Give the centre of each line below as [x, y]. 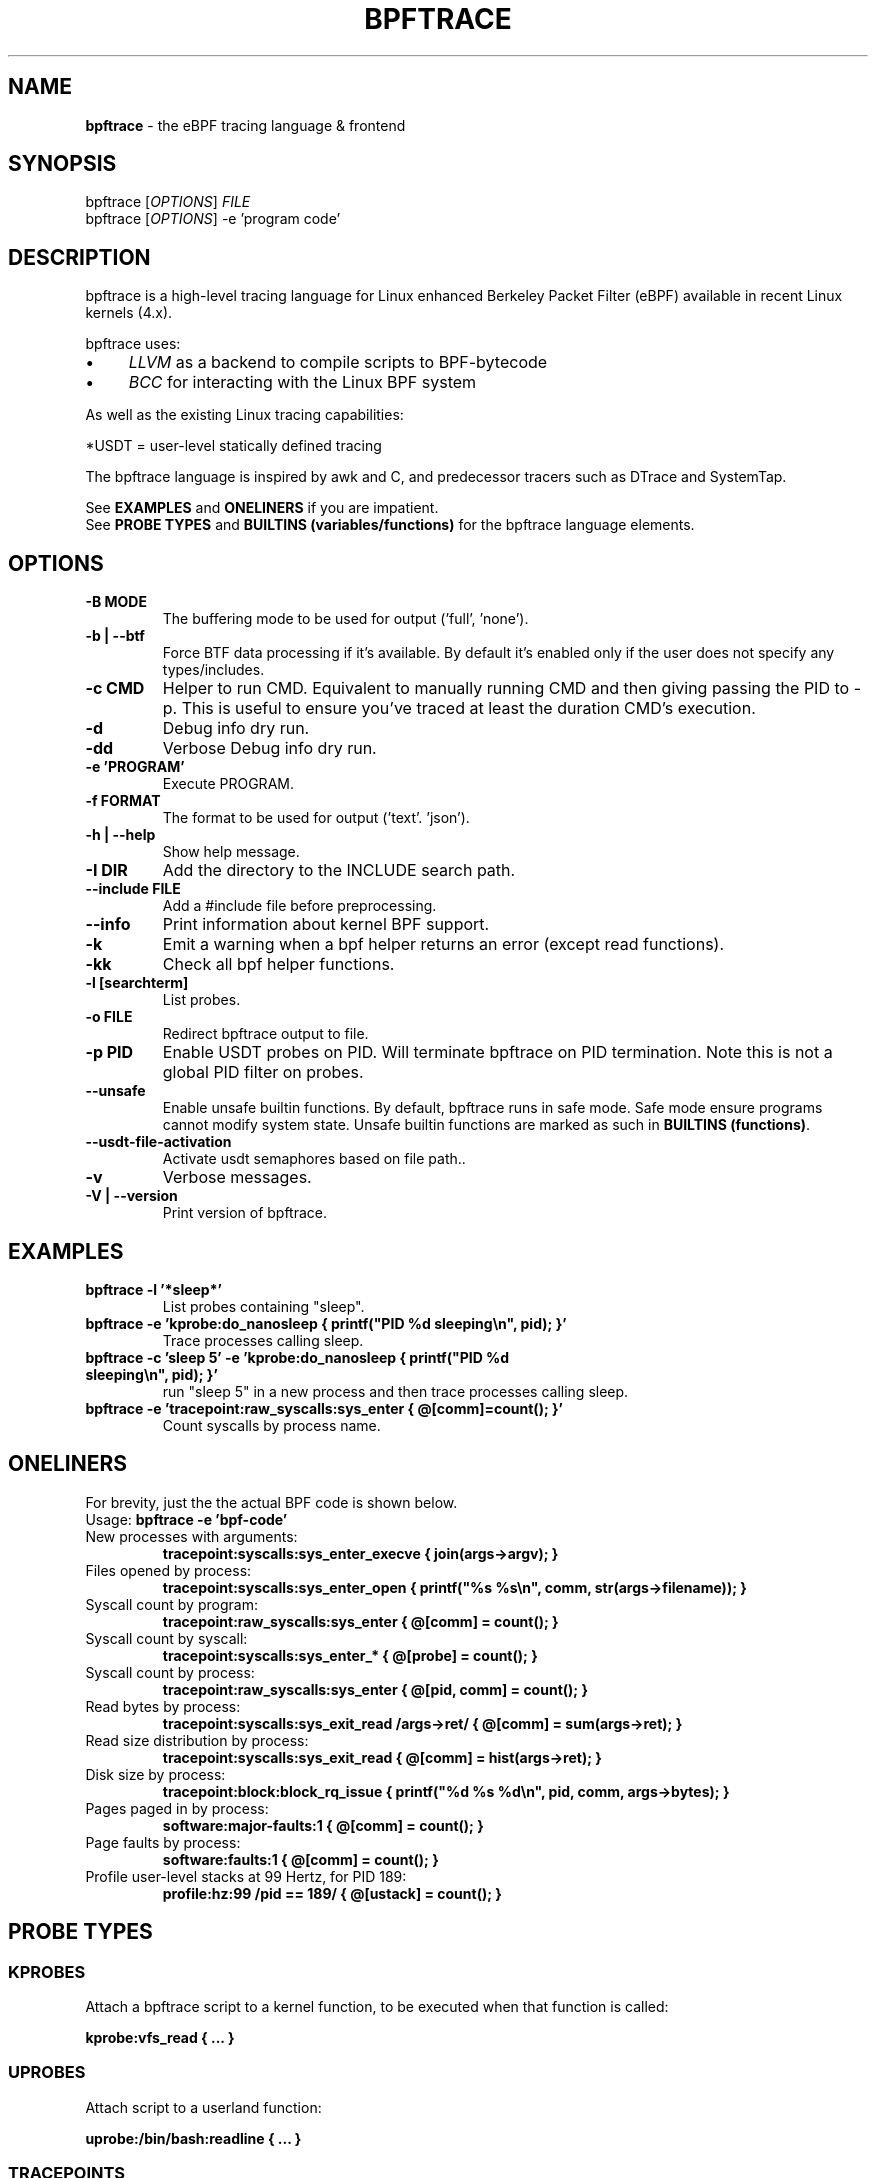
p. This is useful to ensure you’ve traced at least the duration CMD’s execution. [459, 708]
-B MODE [116, 602]
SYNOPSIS [62, 164]
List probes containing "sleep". [263, 1306]
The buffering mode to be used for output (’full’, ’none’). [345, 619]
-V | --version [131, 1196]
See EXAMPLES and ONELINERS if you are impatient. [262, 508]
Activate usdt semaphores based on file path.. [314, 1159]
